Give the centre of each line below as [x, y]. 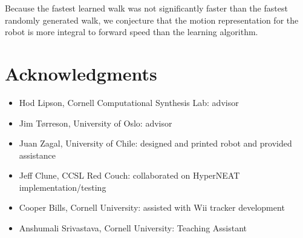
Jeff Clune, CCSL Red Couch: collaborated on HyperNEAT [129, 175]
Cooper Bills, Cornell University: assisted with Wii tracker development [152, 207]
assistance [37, 155]
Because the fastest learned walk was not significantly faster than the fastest [146, 8]
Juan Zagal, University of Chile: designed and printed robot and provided [155, 143]
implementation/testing [63, 187]
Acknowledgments [81, 73]
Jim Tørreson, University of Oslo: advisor [96, 123]
